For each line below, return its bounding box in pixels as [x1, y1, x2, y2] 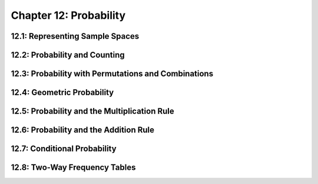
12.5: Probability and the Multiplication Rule [11, 106, 174, 116]
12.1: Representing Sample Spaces [11, 31, 140, 41]
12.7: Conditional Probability [11, 144, 117, 154]
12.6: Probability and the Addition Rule [11, 125, 155, 135]
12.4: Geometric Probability [11, 88, 114, 98]
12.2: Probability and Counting [11, 50, 125, 60]
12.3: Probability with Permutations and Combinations [11, 69, 214, 79]
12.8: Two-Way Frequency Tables [11, 162, 136, 173]
